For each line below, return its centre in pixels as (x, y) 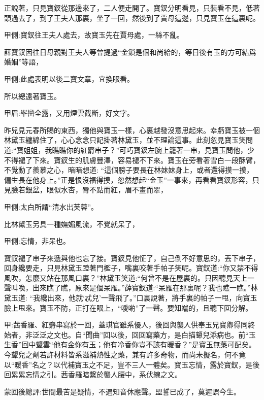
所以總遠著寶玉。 (32, 96)
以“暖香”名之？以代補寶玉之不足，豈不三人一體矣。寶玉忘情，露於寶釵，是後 (132, 364)
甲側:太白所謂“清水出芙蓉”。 (51, 206)
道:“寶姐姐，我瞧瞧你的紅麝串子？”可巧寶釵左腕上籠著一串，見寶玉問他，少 (129, 149)
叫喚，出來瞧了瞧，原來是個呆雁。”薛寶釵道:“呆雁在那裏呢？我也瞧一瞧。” (131, 288)
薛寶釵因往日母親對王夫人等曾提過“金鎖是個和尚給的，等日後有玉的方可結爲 (130, 52)
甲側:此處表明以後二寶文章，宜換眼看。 (69, 78)
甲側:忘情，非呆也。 (37, 241)
